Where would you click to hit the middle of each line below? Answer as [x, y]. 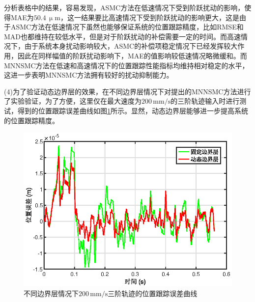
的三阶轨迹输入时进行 [205, 101]
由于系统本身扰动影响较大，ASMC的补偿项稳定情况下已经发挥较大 [131, 46]
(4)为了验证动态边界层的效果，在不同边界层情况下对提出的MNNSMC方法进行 [127, 91]
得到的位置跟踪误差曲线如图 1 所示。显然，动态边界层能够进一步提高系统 [133, 110]
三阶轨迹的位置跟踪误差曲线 [153, 293]
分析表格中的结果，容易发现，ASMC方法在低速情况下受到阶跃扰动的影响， [124, 7]
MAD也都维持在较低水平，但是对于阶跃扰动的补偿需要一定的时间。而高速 [123, 36]
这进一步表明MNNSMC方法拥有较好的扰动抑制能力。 [89, 75]
